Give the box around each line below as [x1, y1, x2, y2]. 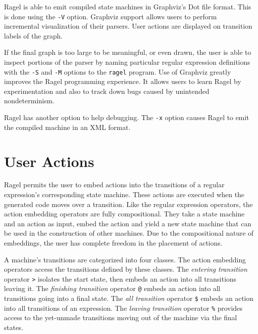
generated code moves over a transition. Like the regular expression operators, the [4, 199, 253, 209]
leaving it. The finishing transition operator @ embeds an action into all [4, 283, 220, 293]
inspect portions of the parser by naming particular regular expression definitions [4, 57, 251, 67]
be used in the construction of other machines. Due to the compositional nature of [4, 228, 254, 238]
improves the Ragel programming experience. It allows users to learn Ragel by [4, 76, 241, 86]
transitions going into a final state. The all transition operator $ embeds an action [4, 293, 254, 303]
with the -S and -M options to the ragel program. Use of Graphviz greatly [4, 66, 231, 77]
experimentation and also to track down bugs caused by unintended [4, 85, 209, 96]
